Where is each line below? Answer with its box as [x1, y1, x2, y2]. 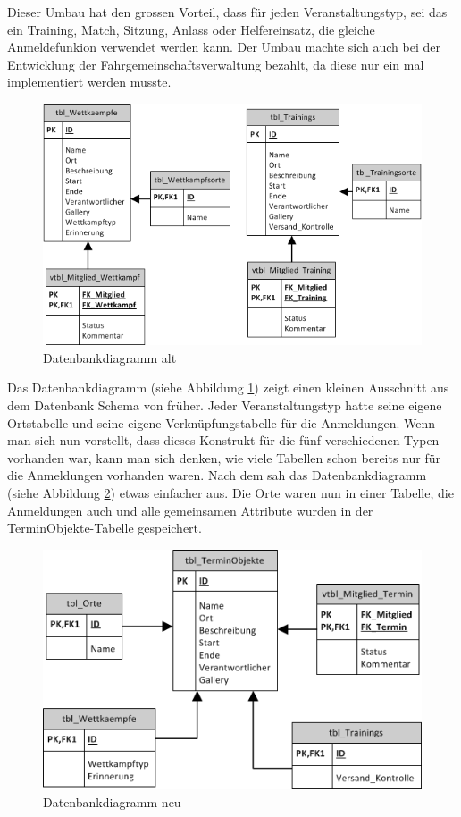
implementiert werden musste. [7, 72, 172, 91]
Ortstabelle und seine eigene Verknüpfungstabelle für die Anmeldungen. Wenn [7, 413, 436, 432]
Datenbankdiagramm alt [43, 348, 177, 366]
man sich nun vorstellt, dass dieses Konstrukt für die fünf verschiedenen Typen [7, 431, 440, 450]
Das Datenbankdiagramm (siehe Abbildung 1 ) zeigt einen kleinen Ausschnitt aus [7, 378, 449, 397]
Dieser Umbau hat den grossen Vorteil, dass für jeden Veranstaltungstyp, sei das [7, 3, 448, 21]
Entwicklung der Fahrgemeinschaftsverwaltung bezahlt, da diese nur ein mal [7, 55, 424, 73]
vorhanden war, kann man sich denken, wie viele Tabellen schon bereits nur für [7, 448, 440, 467]
